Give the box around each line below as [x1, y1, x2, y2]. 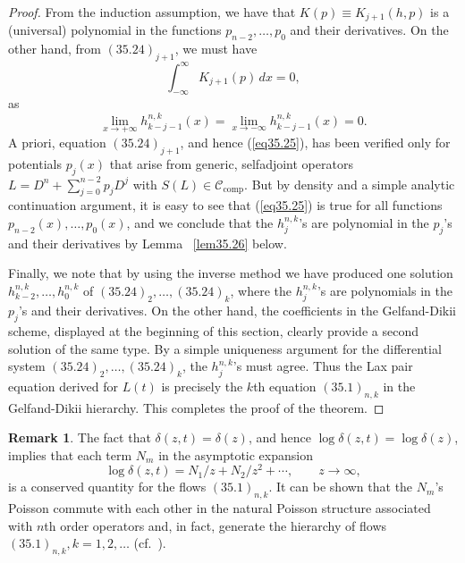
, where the [230, 281, 292, 299]
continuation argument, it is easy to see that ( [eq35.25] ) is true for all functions [8, 196, 443, 214]
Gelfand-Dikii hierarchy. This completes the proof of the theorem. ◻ [8, 398, 385, 416]
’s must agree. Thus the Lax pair [232, 357, 413, 375]
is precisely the [161, 376, 243, 395]
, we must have [174, 39, 258, 58]
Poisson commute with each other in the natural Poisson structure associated [8, 499, 431, 517]
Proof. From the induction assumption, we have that [8, 3, 296, 21]
